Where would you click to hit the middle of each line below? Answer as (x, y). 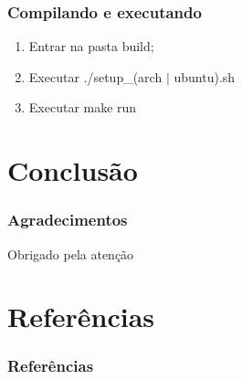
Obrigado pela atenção (71, 253)
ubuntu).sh (205, 76)
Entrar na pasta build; (91, 46)
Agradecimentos (68, 220)
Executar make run (83, 107)
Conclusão (73, 170)
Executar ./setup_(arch (95, 76)
